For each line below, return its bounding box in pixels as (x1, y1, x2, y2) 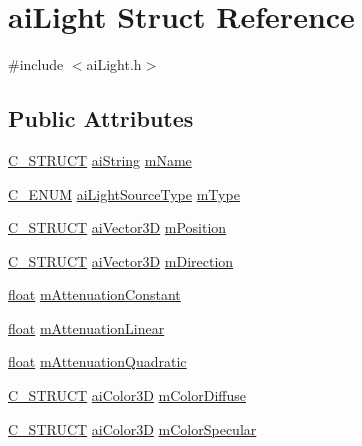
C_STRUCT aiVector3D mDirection (8, 250, 234, 271)
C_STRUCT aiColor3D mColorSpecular (8, 418, 257, 439)
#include (8, 54, 64, 75)
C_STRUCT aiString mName (8, 149, 192, 170)
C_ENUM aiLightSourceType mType (8, 183, 240, 204)
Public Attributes (8, 103, 194, 134)
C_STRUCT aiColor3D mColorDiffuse (8, 385, 246, 406)
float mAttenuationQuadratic (8, 351, 187, 372)
